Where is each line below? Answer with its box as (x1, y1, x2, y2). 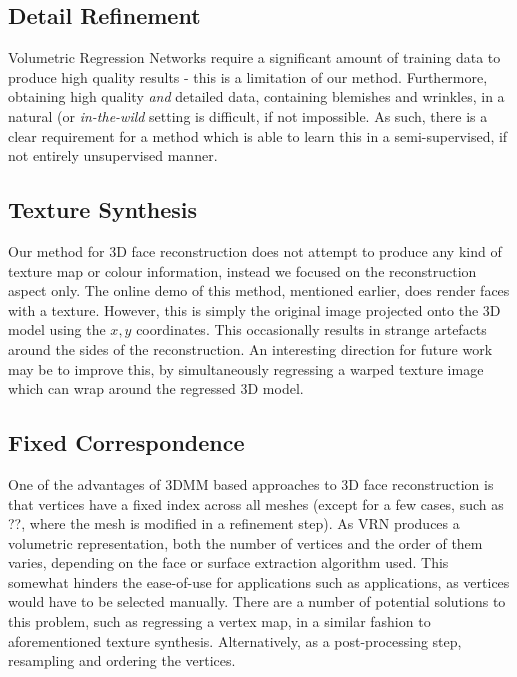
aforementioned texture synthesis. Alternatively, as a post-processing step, (8, 630, 462, 651)
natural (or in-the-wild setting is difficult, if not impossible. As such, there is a (8, 105, 488, 126)
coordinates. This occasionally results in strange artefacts (136, 319, 487, 340)
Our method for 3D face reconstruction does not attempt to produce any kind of (8, 240, 502, 261)
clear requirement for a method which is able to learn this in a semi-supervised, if (8, 125, 508, 146)
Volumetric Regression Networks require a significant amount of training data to (8, 47, 501, 68)
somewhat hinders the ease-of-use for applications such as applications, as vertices (8, 571, 510, 592)
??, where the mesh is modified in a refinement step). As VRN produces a (8, 513, 460, 534)
